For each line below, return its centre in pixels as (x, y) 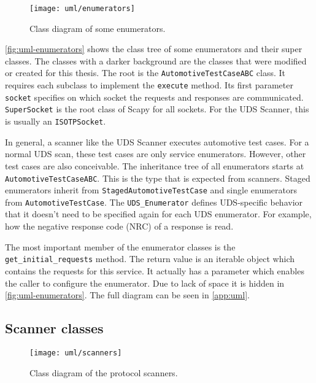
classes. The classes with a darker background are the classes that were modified (156, 60)
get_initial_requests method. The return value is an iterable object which (150, 259)
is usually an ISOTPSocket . (56, 121)
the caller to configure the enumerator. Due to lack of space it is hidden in (145, 283)
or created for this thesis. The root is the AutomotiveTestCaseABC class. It (145, 73)
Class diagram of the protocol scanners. (104, 372)
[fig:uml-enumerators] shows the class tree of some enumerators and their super (154, 49)
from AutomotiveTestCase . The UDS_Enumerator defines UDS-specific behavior (154, 202)
